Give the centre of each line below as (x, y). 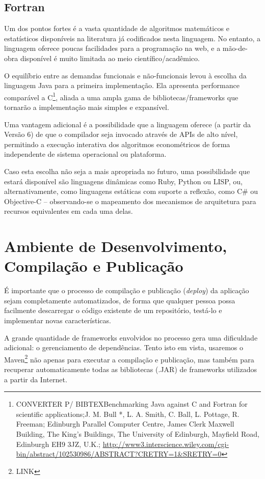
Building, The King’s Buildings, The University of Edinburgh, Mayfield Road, (138, 434)
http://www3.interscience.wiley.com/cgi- (166, 444)
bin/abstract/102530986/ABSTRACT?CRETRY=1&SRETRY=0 (119, 454)
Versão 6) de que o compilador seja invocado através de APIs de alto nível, (121, 134)
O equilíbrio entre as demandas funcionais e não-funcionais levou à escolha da (125, 75)
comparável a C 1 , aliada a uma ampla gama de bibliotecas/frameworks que (121, 96)
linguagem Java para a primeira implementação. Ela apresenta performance (122, 85)
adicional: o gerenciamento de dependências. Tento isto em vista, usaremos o (124, 347)
